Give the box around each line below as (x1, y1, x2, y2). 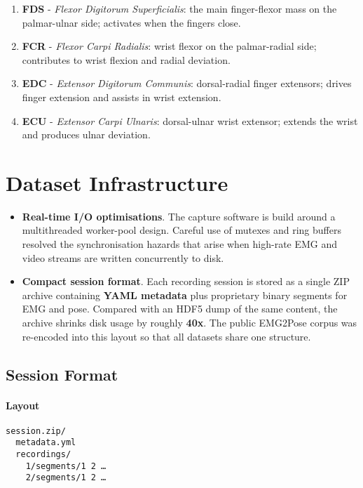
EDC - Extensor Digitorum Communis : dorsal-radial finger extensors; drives (22, 76, 352, 91)
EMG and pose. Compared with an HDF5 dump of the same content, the (22, 301, 338, 316)
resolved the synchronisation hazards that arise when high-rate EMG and (22, 237, 338, 251)
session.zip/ (6, 426, 66, 436)
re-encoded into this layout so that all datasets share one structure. (22, 329, 311, 343)
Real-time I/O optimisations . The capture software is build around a (22, 209, 336, 223)
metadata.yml (15, 437, 76, 448)
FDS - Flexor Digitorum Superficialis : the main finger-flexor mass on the (22, 1, 337, 15)
